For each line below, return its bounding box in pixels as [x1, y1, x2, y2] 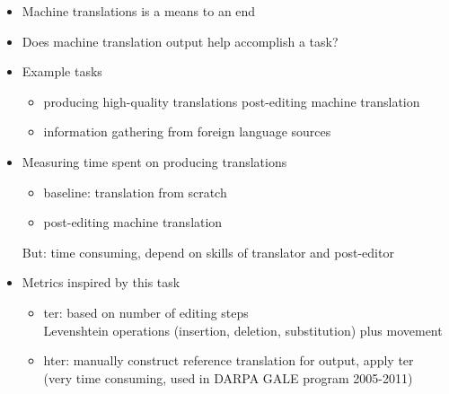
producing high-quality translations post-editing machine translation [43, 92, 420, 110]
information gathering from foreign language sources [43, 122, 331, 141]
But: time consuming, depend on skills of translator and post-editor [22, 242, 394, 261]
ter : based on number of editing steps [43, 302, 249, 321]
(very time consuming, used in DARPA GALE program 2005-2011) [43, 368, 413, 387]
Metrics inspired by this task [22, 273, 180, 292]
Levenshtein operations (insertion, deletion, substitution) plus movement [43, 320, 443, 339]
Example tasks [22, 62, 102, 81]
